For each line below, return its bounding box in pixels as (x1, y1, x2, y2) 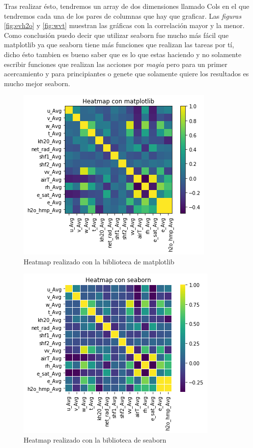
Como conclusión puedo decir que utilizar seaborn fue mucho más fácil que (4, 30, 229, 40)
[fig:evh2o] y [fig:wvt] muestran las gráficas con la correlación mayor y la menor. (4, 20, 245, 31)
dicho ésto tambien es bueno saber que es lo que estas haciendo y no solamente (4, 49, 242, 59)
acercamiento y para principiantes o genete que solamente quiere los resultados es (4, 68, 249, 79)
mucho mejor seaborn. (4, 78, 70, 88)
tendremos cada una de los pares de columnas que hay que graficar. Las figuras (4, 10, 242, 21)
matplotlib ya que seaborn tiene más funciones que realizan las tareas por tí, (4, 39, 234, 50)
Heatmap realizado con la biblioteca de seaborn (24, 435, 167, 445)
